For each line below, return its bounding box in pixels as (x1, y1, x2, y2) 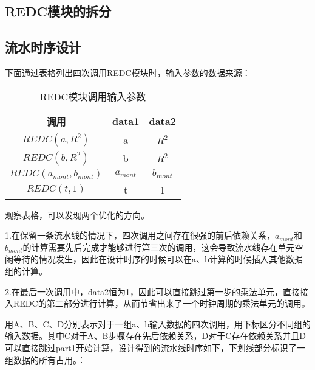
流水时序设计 (5, 38, 81, 57)
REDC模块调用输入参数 (39, 89, 146, 103)
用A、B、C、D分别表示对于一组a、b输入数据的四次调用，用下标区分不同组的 (5, 317, 311, 330)
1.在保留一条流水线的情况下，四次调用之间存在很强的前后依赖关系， (5, 229, 275, 242)
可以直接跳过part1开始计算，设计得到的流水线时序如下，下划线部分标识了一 (5, 341, 305, 354)
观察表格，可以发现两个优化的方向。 (5, 208, 149, 221)
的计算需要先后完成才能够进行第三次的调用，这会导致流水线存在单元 (22, 240, 295, 253)
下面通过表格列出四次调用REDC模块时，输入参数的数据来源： (5, 66, 251, 79)
